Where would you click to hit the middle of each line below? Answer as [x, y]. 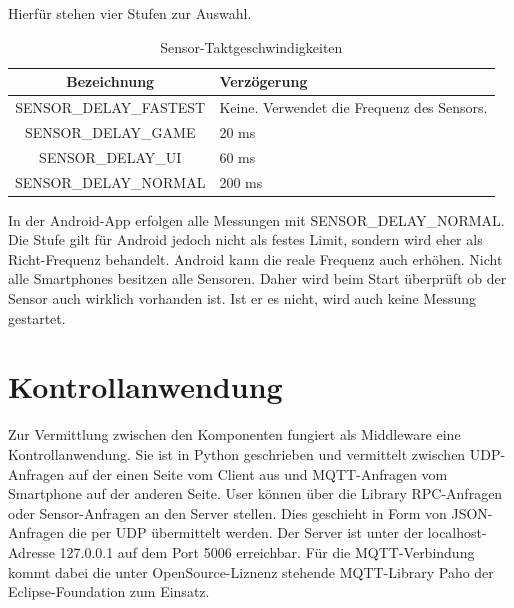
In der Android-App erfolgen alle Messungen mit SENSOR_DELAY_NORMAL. [256, 219]
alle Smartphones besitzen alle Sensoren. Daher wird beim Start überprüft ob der [257, 278]
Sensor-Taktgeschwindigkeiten [251, 46]
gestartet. [37, 317]
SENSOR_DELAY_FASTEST [110, 107]
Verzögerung [263, 81]
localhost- [457, 532]
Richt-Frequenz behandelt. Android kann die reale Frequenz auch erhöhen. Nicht [255, 258]
